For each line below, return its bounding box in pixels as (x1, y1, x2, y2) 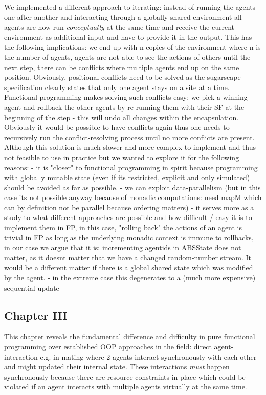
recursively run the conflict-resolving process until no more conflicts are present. (4, 131, 255, 142)
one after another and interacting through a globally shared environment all (4, 11, 242, 22)
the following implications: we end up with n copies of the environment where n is (4, 41, 261, 52)
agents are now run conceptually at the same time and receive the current (4, 21, 235, 32)
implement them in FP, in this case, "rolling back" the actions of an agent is (4, 222, 242, 233)
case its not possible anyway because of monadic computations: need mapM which (4, 192, 262, 203)
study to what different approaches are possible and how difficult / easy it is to (4, 212, 252, 223)
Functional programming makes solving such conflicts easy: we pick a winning (4, 92, 248, 102)
